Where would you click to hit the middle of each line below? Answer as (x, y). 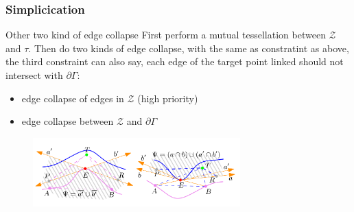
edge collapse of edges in (73, 98)
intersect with (34, 75)
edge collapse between (68, 121)
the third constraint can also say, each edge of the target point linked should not (175, 61)
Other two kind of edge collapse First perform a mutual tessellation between (166, 35)
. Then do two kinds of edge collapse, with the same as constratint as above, (189, 48)
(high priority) (168, 98)
